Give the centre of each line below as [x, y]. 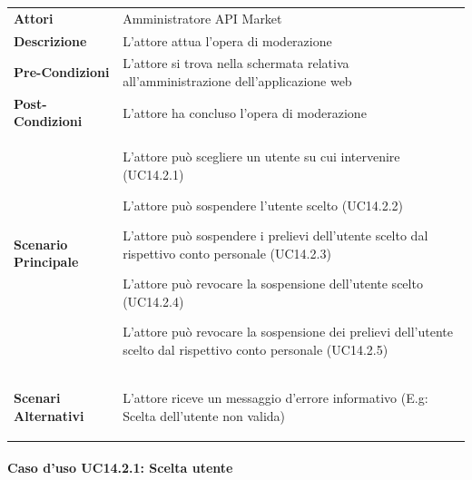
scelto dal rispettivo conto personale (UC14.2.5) [256, 350]
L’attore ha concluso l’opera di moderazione [245, 112]
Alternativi [49, 415]
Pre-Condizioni [62, 72]
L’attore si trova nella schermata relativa [236, 63]
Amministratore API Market [202, 18]
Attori [34, 18]
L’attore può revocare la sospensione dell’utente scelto [273, 284]
